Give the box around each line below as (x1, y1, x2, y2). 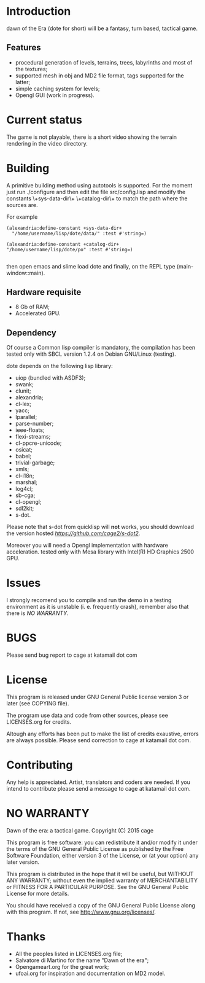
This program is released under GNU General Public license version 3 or (6, 693, 189, 701)
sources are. (6, 201, 38, 208)
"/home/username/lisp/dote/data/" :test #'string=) (12, 230, 147, 237)
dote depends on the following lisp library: (6, 362, 113, 370)
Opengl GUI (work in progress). (15, 91, 95, 99)
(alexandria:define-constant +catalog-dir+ (6, 241, 120, 247)
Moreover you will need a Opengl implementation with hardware (6, 542, 169, 549)
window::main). (6, 269, 45, 276)
